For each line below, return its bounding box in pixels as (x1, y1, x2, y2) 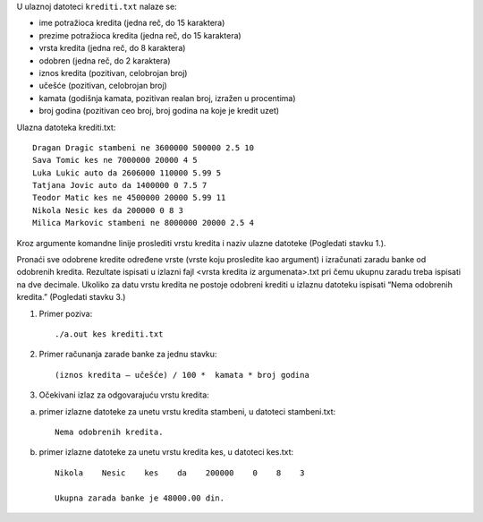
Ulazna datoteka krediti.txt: (16, 122, 116, 133)
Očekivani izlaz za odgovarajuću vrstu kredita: (38, 389, 209, 400)
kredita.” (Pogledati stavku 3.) (16, 292, 126, 303)
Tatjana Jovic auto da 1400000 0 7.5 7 (32, 180, 208, 191)
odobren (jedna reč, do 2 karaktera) (38, 55, 171, 66)
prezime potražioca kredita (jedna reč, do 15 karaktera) (38, 30, 241, 40)
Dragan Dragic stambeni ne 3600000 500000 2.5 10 (32, 142, 255, 152)
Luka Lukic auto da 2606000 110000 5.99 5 (32, 167, 222, 178)
